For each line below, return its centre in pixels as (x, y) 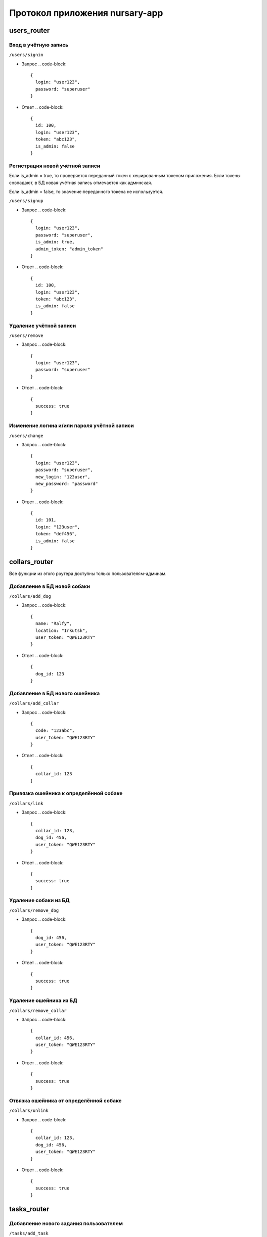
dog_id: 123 (50, 674)
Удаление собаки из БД (40, 901)
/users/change (26, 436)
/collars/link (26, 803)
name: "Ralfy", (54, 624)
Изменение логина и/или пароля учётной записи (71, 426)
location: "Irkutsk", (62, 630)
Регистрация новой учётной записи (55, 166)
